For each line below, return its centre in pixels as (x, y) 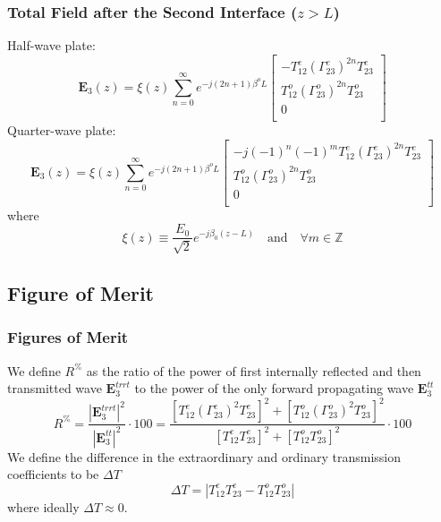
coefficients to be (53, 474)
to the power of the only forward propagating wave (274, 388)
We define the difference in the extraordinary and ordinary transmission (204, 456)
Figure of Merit (81, 293)
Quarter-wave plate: (62, 129)
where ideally (43, 506)
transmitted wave (55, 388)
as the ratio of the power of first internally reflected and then (254, 370)
